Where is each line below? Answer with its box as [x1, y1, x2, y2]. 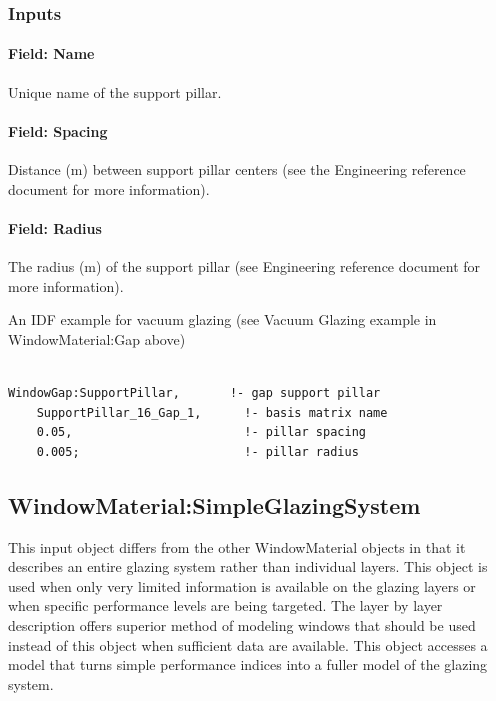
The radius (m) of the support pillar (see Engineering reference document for [8, 256, 481, 277]
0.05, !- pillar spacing [36, 425, 366, 440]
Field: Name [8, 43, 95, 64]
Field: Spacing [8, 120, 108, 141]
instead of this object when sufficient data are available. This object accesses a [8, 634, 488, 655]
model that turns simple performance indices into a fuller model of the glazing [8, 654, 488, 675]
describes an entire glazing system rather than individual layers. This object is [8, 556, 488, 577]
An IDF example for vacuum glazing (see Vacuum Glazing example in [8, 309, 437, 330]
